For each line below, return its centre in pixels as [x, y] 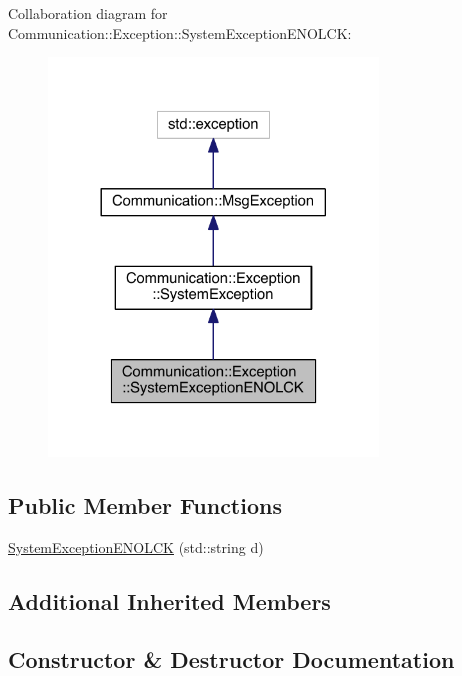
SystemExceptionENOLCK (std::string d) [136, 546]
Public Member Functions [145, 504]
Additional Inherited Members [169, 600]
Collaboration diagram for [88, 13]
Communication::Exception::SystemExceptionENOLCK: [180, 32]
